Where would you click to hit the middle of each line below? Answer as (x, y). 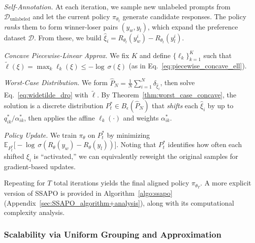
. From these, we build (68, 37)
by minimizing (128, 135)
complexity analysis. (34, 212)
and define (155, 55)
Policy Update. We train (40, 135)
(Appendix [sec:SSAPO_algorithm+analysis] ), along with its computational (119, 202)
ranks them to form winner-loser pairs (61, 26)
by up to (220, 106)
